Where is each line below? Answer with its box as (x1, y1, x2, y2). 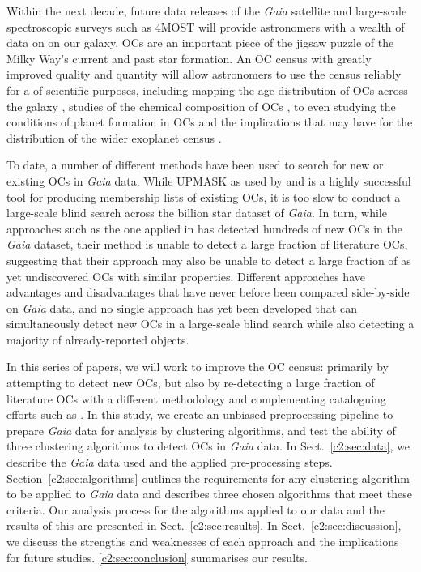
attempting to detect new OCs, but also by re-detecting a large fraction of (6, 374, 375, 391)
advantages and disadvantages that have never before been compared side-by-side (6, 284, 410, 301)
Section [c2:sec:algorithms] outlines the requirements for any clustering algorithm (6, 469, 410, 486)
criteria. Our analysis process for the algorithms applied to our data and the (6, 501, 385, 518)
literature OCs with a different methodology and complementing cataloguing (6, 390, 386, 407)
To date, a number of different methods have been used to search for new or (6, 156, 384, 173)
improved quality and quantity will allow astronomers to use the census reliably (6, 66, 402, 83)
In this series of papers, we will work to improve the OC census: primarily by (6, 358, 389, 375)
